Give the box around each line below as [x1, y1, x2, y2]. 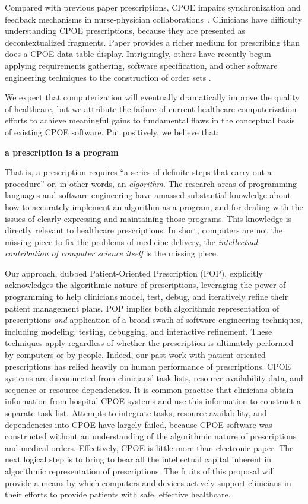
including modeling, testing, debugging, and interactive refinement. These [5, 325, 272, 337]
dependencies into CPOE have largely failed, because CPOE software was [5, 418, 272, 430]
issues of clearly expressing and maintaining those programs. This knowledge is [5, 212, 292, 224]
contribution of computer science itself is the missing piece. [5, 247, 218, 259]
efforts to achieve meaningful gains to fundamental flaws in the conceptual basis [5, 114, 295, 126]
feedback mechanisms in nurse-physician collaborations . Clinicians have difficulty [5, 12, 303, 25]
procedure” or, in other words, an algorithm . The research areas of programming [5, 177, 297, 189]
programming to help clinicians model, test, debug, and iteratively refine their [5, 290, 288, 303]
